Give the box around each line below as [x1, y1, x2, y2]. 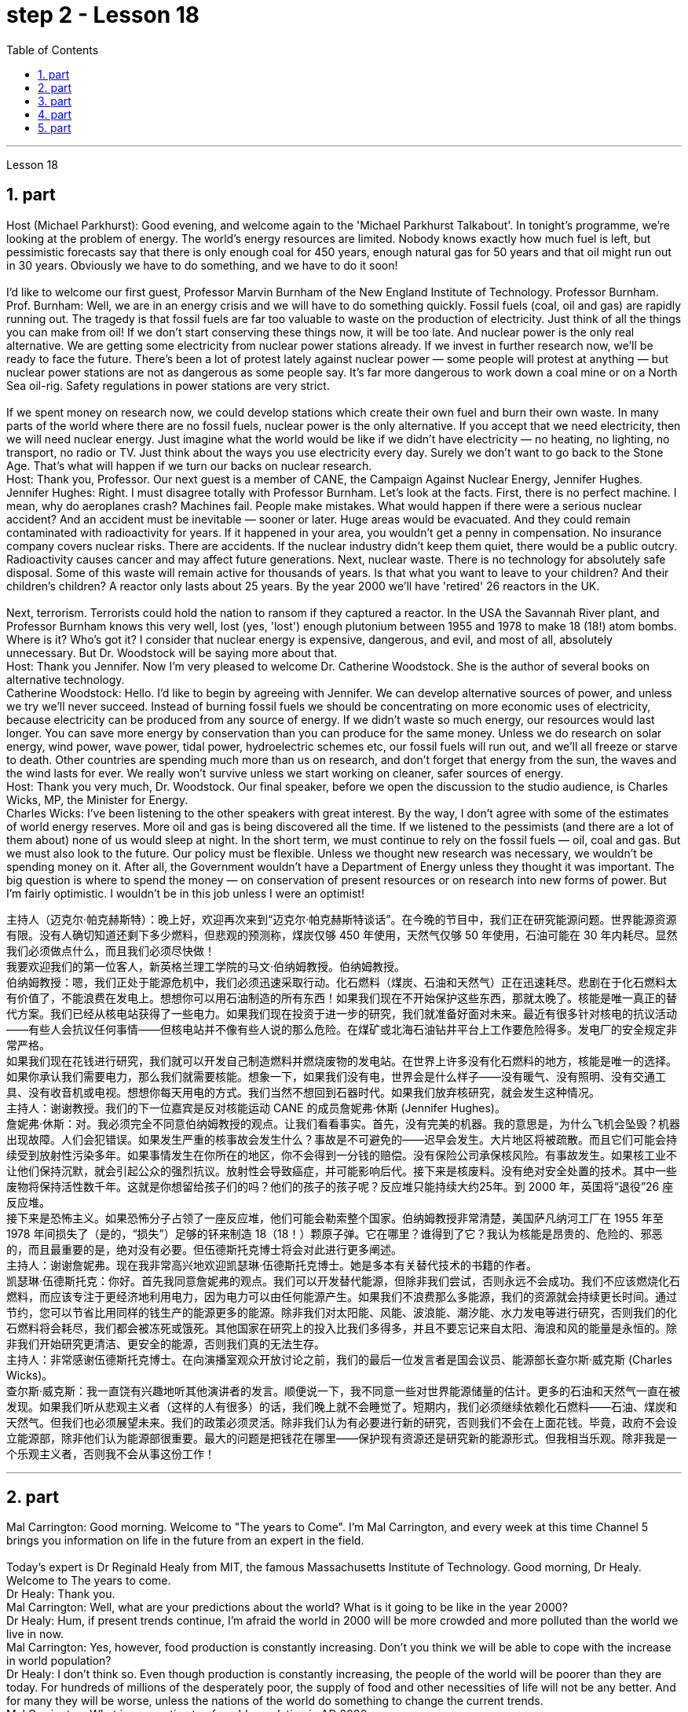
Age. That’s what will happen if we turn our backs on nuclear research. [6, 458, 372, 472]
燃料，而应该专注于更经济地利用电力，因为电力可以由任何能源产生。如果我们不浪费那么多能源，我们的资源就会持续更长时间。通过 [6, 1289, 677, 1303]
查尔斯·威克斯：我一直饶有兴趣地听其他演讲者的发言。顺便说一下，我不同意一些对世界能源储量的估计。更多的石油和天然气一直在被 [6, 1383, 681, 1398]
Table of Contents [6, 42, 99, 57]
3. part [38, 94, 71, 108]
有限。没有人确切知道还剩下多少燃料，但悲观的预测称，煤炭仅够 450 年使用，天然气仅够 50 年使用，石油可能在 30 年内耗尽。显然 [6, 928, 678, 942]
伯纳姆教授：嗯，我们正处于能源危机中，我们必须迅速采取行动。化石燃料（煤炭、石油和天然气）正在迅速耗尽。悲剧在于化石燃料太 [6, 975, 677, 989]
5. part [38, 120, 71, 134]
